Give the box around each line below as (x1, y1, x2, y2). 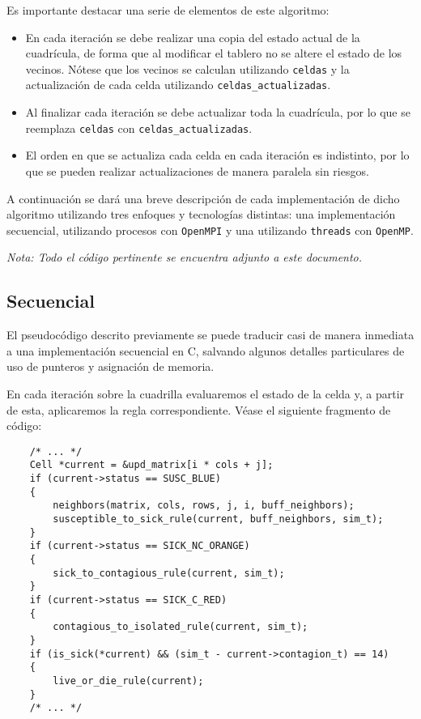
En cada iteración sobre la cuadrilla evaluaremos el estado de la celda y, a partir (6, 385, 405, 402)
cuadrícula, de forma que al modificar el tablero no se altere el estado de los (25, 45, 402, 62)
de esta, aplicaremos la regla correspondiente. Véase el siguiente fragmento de (6, 401, 391, 418)
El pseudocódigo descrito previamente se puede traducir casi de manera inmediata (6, 326, 415, 343)
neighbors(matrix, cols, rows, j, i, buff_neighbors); (53, 500, 355, 512)
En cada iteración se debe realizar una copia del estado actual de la (25, 28, 360, 45)
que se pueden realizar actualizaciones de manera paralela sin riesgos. (25, 162, 369, 179)
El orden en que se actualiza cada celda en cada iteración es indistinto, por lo (25, 147, 410, 164)
